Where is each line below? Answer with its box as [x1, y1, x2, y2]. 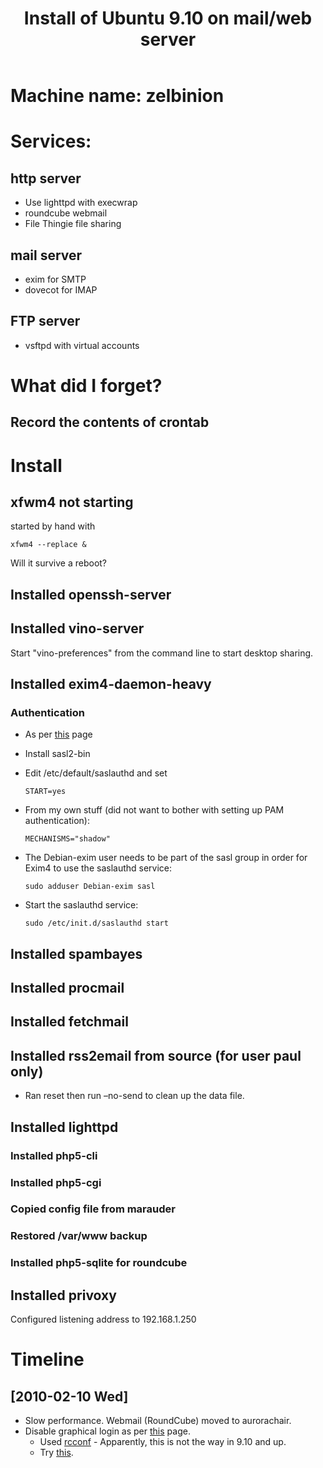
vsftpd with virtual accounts [24, 339, 140, 351]
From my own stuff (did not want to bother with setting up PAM [24, 804, 285, 816]
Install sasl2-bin [24, 748, 91, 760]
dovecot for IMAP [24, 284, 98, 296]
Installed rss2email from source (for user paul [10, 1047, 302, 1064]
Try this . [39, 1447, 74, 1459]
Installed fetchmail [10, 1013, 129, 1031]
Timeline [10, 1348, 85, 1371]
